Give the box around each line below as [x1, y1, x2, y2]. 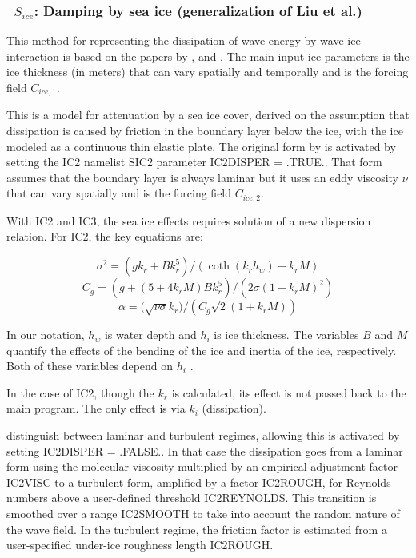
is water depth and [104, 326, 197, 343]
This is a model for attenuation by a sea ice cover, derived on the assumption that [6, 106, 410, 123]
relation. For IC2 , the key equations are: [6, 228, 203, 245]
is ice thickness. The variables [214, 326, 359, 343]
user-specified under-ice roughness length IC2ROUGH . [6, 536, 274, 553]
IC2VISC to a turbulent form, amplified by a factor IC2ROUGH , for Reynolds [6, 473, 391, 490]
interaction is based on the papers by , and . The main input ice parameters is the [6, 47, 410, 64]
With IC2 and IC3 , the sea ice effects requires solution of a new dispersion [6, 212, 371, 229]
